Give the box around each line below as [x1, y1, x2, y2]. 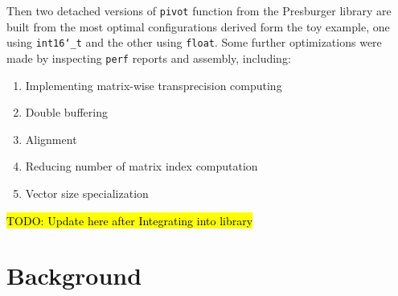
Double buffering [25, 104, 108, 121]
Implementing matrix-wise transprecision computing [25, 76, 282, 93]
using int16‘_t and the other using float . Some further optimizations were [6, 34, 382, 51]
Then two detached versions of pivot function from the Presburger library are [6, 2, 392, 18]
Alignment [25, 130, 77, 147]
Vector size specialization [25, 184, 149, 201]
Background [6, 259, 142, 292]
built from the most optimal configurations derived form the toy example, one [6, 18, 390, 35]
